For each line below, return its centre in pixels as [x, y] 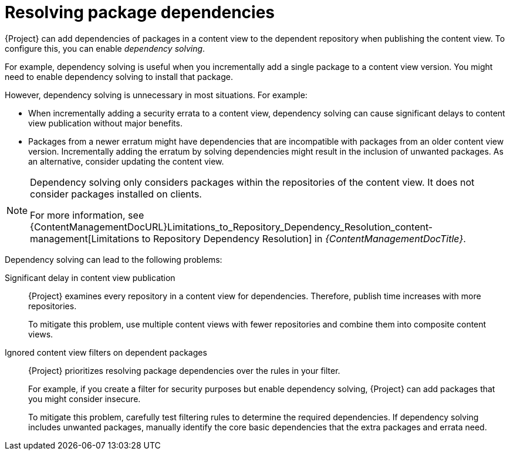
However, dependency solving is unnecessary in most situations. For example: [156, 95]
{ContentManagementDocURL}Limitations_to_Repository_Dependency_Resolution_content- [232, 227]
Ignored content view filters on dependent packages [106, 352]
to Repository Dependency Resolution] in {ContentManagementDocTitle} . [304, 238]
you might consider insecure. [85, 399]
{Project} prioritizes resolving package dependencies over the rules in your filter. [184, 370]
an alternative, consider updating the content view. [126, 161]
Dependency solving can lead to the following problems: [114, 259]
